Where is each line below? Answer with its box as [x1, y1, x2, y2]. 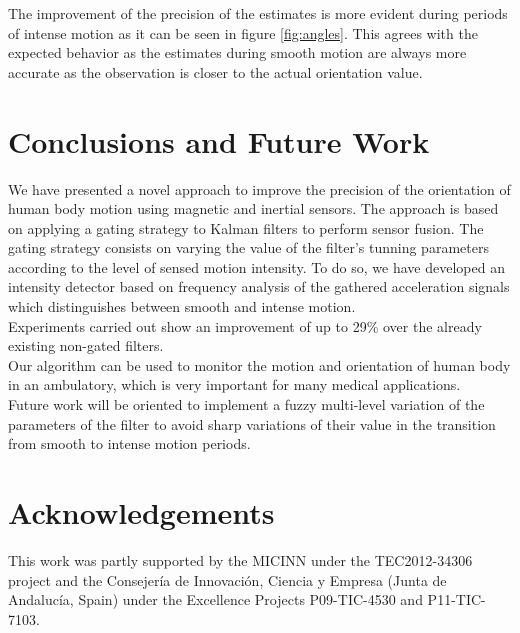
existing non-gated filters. [8, 335, 164, 356]
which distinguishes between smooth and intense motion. [8, 296, 356, 317]
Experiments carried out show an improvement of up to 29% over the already [8, 315, 482, 336]
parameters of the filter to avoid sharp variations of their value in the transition [8, 413, 496, 434]
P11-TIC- [427, 589, 486, 610]
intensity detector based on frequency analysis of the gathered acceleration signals [8, 276, 510, 297]
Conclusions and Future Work [8, 120, 430, 161]
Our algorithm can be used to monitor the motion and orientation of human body [8, 354, 511, 375]
